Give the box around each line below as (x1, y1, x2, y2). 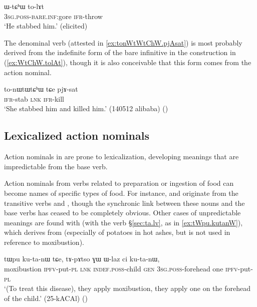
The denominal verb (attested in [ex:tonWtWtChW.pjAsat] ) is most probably (4, 37, 242, 48)
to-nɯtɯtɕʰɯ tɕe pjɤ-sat (4, 84, 78, 94)
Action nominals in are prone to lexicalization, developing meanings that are (4, 151, 239, 162)
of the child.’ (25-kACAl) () (4, 292, 88, 303)
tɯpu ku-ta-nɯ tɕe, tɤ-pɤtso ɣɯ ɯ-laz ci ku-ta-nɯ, (4, 253, 160, 264)
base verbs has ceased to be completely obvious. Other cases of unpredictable (4, 207, 241, 218)
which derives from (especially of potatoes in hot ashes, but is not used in (4, 227, 230, 237)
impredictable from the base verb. (4, 161, 108, 171)
